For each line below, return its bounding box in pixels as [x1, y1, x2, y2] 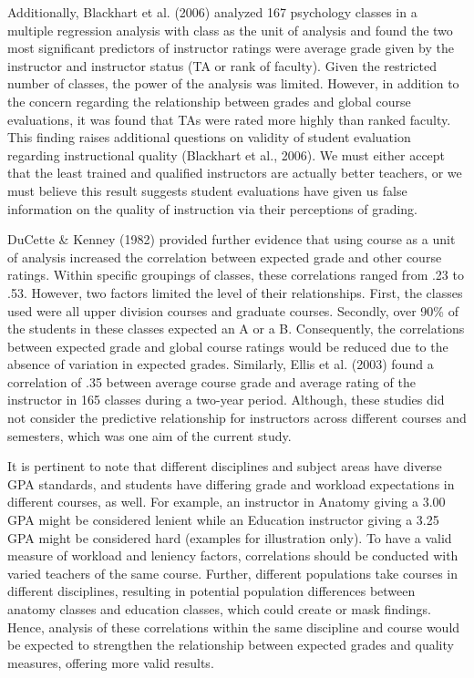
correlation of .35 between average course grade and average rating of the [7, 372, 416, 391]
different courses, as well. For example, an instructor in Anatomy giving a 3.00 [7, 492, 446, 511]
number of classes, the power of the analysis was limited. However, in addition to [7, 74, 459, 93]
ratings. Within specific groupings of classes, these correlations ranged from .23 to [7, 265, 464, 284]
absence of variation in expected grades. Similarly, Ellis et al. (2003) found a [7, 354, 434, 374]
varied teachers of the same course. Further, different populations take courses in [7, 563, 459, 582]
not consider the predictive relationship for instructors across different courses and [7, 408, 467, 427]
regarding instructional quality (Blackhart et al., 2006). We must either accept [7, 145, 446, 164]
